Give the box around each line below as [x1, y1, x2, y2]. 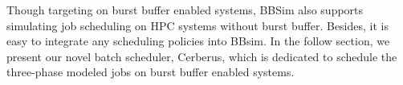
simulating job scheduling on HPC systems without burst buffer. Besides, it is [6, 17, 389, 33]
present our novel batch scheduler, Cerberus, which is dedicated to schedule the [6, 48, 397, 64]
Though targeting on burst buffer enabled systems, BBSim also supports [6, 2, 364, 17]
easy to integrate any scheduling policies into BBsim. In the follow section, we [6, 33, 390, 49]
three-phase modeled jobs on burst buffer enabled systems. [6, 64, 295, 80]
